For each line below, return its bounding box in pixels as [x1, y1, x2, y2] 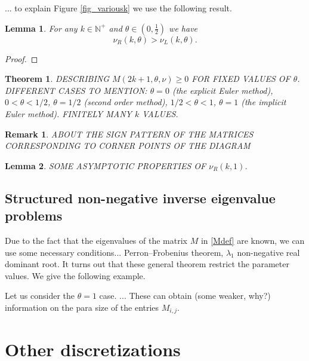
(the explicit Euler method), [172, 84, 273, 96]
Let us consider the [5, 289, 75, 302]
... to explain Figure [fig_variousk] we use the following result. [5, 2, 232, 14]
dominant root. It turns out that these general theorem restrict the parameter [5, 258, 289, 270]
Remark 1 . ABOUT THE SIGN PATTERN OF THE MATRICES [5, 127, 254, 140]
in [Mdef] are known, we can [200, 234, 305, 246]
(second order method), [84, 96, 168, 108]
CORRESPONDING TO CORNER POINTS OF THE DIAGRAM [5, 139, 251, 152]
